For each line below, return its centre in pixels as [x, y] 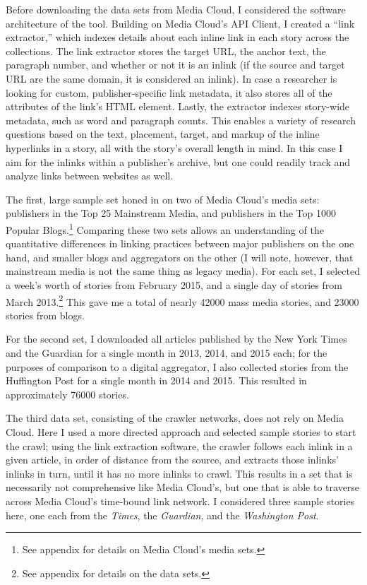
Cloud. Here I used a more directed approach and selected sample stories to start [181, 431]
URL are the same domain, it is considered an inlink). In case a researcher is [172, 78]
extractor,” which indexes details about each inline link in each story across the [178, 37]
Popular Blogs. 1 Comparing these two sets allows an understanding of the [165, 228]
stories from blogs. [45, 315]
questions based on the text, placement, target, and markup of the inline [163, 134]
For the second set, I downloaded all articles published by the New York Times [176, 339]
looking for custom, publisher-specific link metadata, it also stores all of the [169, 92]
